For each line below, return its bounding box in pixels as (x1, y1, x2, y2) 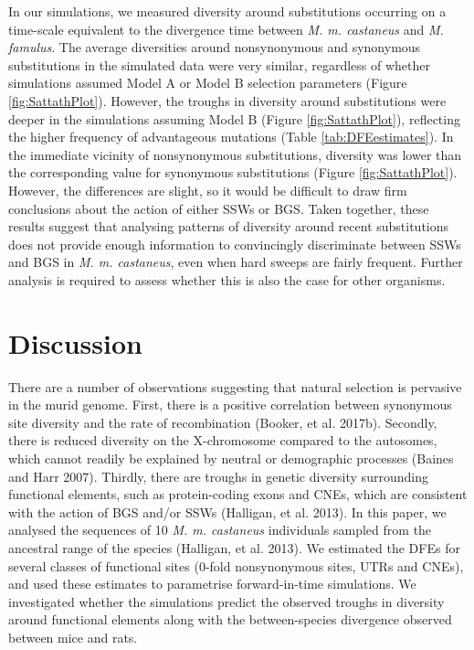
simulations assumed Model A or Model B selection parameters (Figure (8, 73, 407, 92)
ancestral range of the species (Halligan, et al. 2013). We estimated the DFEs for (8, 538, 460, 557)
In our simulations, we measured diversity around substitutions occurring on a (8, 2, 447, 20)
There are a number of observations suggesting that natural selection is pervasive (8, 377, 462, 396)
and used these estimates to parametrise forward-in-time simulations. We (8, 574, 416, 593)
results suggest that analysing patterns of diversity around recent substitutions (8, 217, 449, 236)
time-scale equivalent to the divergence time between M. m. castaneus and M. (8, 19, 444, 38)
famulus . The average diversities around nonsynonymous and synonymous (8, 37, 421, 57)
